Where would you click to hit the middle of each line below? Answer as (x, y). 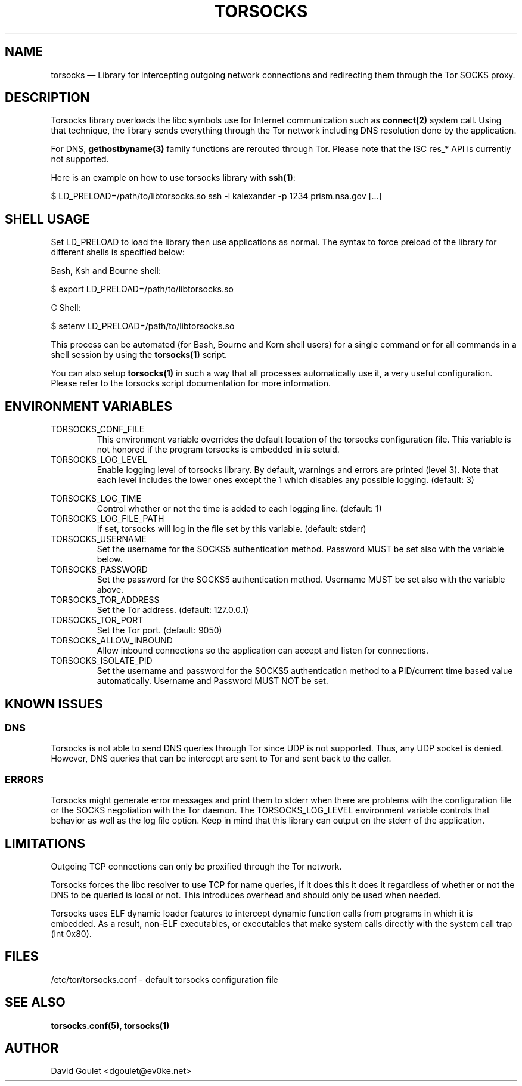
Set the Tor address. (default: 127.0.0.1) (173, 610)
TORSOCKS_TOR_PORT (97, 620)
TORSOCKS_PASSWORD (99, 570)
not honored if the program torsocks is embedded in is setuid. (218, 450)
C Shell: (66, 308)
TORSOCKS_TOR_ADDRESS (105, 600)
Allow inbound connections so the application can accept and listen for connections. (263, 651)
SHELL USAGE (48, 219)
